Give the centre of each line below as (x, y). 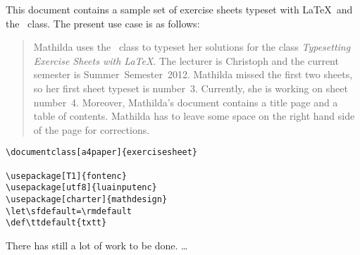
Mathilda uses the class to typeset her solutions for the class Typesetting (192, 47)
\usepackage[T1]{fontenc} (66, 176)
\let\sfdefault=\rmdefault (69, 211)
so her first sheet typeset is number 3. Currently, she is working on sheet (191, 88)
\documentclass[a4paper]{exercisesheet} (102, 153)
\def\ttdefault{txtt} (56, 223)
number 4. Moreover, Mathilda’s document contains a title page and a (186, 102)
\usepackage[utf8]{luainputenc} (81, 188)
